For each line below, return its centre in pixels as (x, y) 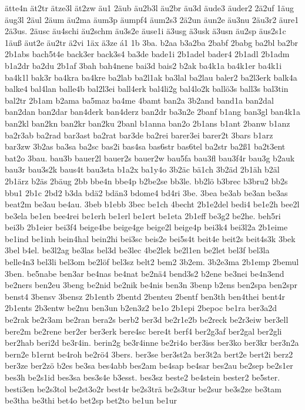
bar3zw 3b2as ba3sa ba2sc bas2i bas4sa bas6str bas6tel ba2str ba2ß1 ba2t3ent (145, 146)
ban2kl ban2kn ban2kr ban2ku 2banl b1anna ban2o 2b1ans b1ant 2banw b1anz (148, 123)
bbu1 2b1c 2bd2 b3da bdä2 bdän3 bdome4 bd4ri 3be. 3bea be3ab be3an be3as (146, 192)
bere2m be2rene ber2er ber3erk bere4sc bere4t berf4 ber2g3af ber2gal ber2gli (143, 331)
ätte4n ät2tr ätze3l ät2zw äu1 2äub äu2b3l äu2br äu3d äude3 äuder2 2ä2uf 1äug (150, 8)
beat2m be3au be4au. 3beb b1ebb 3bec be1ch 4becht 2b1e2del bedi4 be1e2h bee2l (152, 204)
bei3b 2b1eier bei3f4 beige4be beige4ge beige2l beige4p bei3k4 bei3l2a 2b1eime (146, 227)
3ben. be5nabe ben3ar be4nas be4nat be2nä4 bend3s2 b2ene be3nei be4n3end (145, 273)
